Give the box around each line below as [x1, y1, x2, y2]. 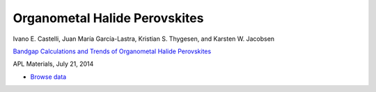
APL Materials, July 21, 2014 [13, 59, 94, 68]
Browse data [30, 73, 67, 81]
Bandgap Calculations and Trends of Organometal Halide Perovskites [13, 47, 212, 55]
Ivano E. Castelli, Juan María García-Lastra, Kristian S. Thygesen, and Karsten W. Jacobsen [13, 35, 275, 43]
